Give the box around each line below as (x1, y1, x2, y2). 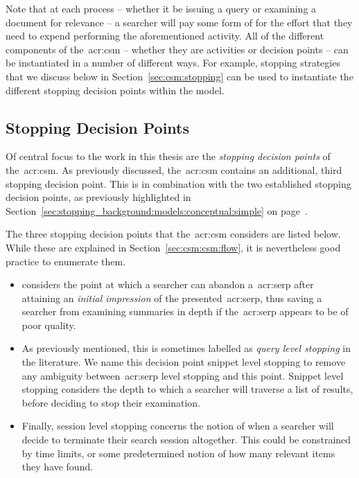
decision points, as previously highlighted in (6, 190, 191, 204)
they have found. (21, 459, 94, 474)
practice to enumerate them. (6, 254, 126, 268)
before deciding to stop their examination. (21, 395, 201, 409)
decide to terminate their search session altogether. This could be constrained (21, 432, 351, 447)
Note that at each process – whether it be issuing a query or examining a (6, 1, 317, 15)
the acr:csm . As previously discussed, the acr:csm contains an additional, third (6, 162, 342, 177)
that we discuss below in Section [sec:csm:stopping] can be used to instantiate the (6, 69, 353, 83)
